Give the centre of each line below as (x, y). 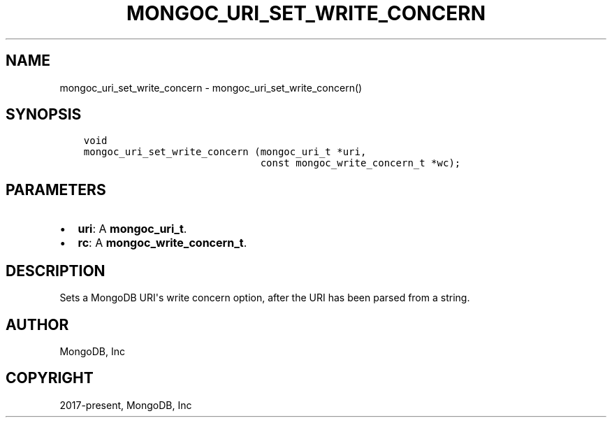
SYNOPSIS (44, 115)
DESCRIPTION (56, 271)
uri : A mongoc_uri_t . (132, 229)
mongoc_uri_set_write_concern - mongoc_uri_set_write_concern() (211, 87)
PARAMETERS (56, 189)
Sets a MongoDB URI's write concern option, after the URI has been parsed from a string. (265, 298)
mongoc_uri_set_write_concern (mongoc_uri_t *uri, (225, 152)
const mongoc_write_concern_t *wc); (360, 163)
